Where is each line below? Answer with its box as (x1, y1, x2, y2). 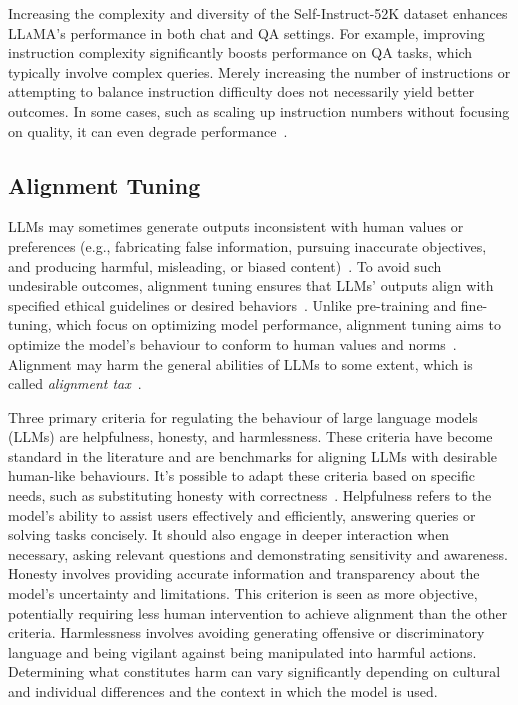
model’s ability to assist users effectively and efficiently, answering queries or (8, 504, 476, 525)
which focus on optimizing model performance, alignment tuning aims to (56, 314, 501, 335)
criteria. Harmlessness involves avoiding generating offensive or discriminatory (8, 622, 485, 643)
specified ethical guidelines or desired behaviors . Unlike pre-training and (8, 294, 457, 315)
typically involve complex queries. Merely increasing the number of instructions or (8, 61, 511, 82)
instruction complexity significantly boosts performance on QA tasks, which (8, 42, 473, 63)
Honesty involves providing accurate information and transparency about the (8, 563, 480, 584)
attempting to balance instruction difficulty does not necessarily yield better (8, 81, 475, 102)
